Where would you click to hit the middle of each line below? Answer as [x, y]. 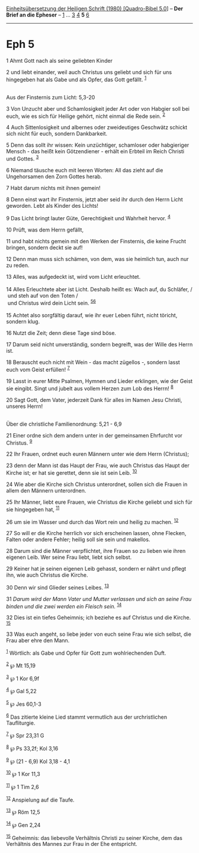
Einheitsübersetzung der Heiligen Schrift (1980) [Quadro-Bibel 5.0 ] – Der [95, 9]
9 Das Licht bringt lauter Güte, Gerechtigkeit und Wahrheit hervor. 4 [88, 217]
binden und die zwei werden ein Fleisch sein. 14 [64, 606]
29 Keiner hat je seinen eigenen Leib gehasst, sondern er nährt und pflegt [96, 569]
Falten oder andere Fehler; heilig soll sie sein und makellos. [78, 540]
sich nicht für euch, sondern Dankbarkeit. [57, 134]
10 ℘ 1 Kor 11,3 [23, 774]
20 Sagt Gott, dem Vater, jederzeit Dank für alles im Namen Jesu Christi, [94, 400]
